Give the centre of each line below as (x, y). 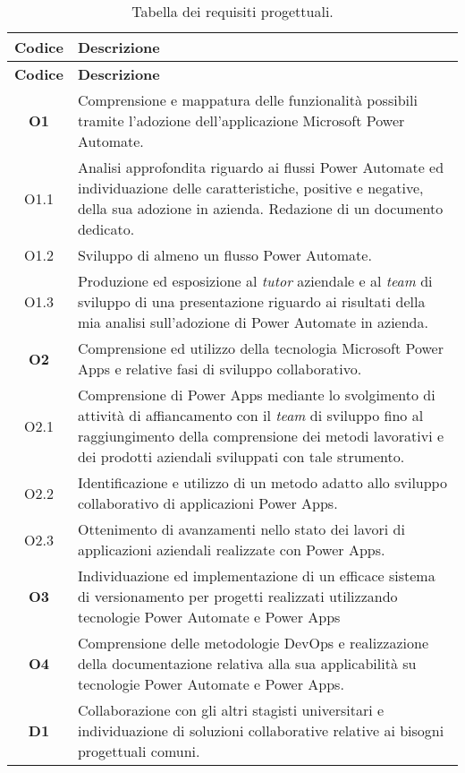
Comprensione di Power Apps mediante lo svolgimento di (256, 395)
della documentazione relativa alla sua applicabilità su (247, 663)
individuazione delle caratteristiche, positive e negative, (250, 188)
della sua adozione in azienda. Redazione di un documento (260, 208)
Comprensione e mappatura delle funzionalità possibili (247, 100)
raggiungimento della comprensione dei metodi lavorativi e (261, 436)
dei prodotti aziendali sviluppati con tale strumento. (241, 456)
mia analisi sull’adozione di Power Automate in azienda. (253, 322)
